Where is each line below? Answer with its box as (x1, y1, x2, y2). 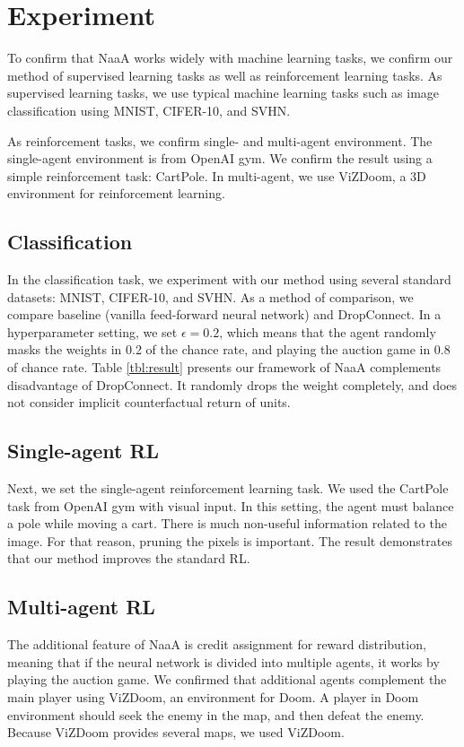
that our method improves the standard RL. (7, 549, 250, 568)
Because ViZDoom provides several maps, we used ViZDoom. (7, 723, 345, 742)
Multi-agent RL (7, 593, 155, 621)
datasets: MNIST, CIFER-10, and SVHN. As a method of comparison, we (7, 287, 414, 306)
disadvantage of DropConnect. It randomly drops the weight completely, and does (7, 375, 458, 394)
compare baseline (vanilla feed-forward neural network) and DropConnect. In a (7, 305, 442, 324)
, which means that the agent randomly (219, 322, 436, 341)
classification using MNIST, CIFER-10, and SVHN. (7, 100, 291, 119)
